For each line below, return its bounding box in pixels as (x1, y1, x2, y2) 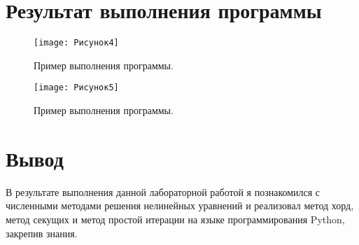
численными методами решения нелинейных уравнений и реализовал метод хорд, (6, 198, 354, 213)
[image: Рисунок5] (34, 83, 119, 93)
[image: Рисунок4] (34, 38, 119, 48)
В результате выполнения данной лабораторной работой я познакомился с (6, 184, 321, 199)
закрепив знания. (6, 225, 78, 240)
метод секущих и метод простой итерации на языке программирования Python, (6, 211, 345, 226)
